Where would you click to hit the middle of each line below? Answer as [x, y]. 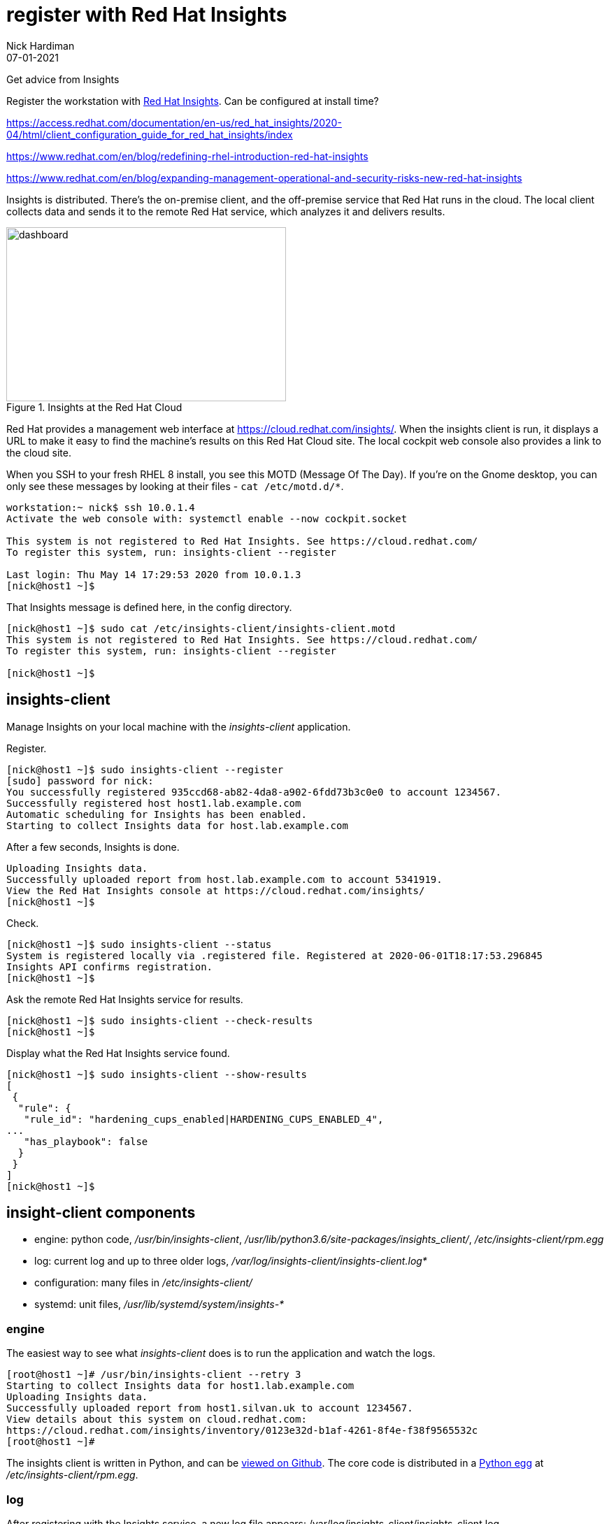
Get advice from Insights [63, 79]
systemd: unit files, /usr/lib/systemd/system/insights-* [159, 1304]
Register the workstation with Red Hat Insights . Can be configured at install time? [193, 101]
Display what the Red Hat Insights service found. [118, 1053]
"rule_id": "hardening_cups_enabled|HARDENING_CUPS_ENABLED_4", [204, 1119]
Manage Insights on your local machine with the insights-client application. [179, 726]
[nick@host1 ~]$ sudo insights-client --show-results [157, 1074]
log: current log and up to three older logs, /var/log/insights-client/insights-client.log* [231, 1261]
